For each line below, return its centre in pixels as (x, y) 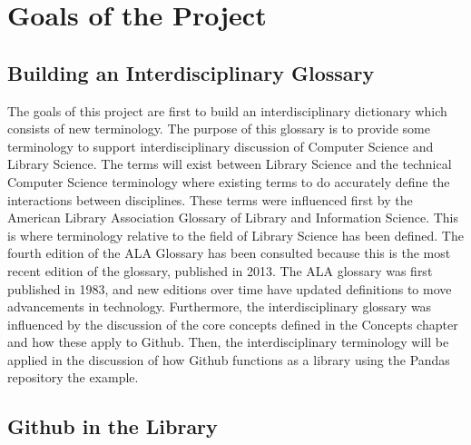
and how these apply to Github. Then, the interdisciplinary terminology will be (228, 342)
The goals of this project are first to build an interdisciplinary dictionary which (227, 110)
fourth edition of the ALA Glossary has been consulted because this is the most (229, 253)
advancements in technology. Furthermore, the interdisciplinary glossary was (220, 307)
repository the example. (73, 377)
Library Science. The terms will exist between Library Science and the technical (230, 164)
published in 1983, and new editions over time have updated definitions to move (230, 288)
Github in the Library (113, 426)
